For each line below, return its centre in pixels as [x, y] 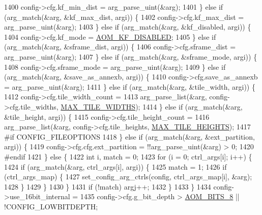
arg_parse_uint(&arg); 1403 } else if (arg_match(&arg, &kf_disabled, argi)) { [128, 27]
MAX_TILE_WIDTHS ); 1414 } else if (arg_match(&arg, [152, 106]
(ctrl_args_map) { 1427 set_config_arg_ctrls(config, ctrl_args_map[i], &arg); [128, 177]
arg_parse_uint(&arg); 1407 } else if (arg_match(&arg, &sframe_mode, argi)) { [131, 56]
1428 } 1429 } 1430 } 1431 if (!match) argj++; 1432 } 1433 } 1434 [108, 186]
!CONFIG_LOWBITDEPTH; [51, 206]
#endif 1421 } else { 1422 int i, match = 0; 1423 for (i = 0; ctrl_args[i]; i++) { [128, 156]
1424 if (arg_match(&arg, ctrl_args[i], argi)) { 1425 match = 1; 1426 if [115, 166]
